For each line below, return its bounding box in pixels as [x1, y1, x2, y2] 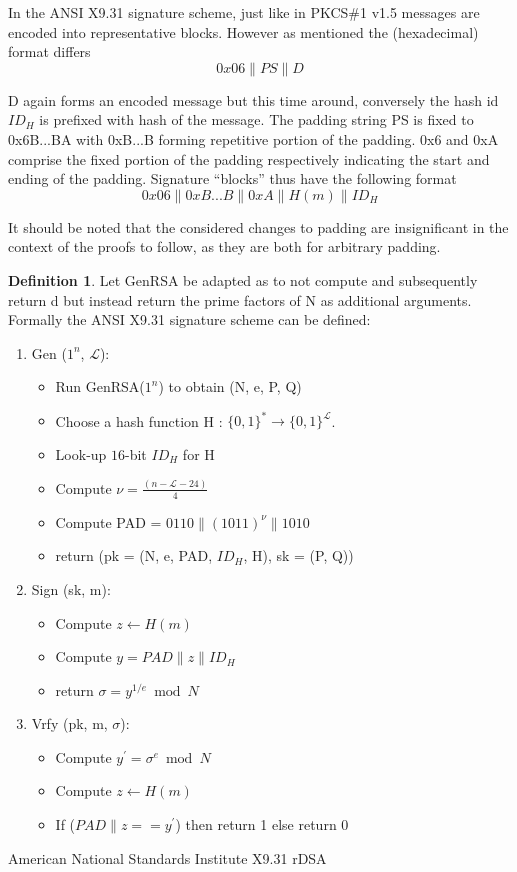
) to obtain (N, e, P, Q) [158, 376, 302, 397]
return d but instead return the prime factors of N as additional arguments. [8, 289, 472, 310]
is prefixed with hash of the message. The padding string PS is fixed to [39, 109, 474, 130]
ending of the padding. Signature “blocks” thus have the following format [8, 168, 457, 189]
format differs [8, 41, 91, 62]
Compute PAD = [55, 511, 162, 532]
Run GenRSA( [55, 376, 145, 397]
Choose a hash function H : [55, 410, 223, 431]
